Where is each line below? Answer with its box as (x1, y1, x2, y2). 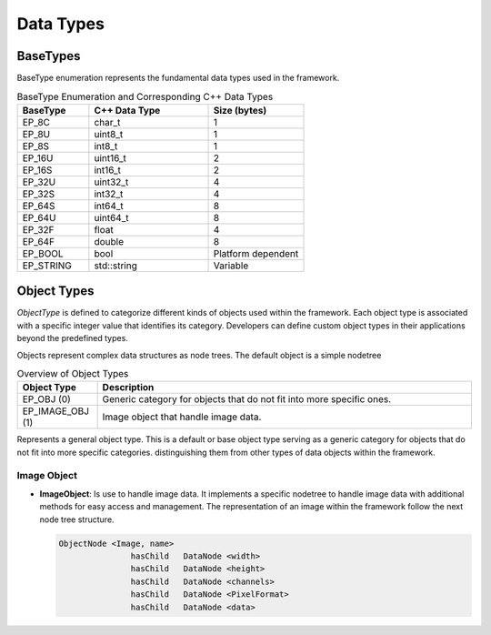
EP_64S (22, 199, 55, 212)
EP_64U (22, 211, 56, 224)
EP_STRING (22, 259, 72, 272)
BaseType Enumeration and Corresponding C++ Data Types (16, 90, 274, 103)
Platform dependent (213, 247, 299, 259)
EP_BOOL (22, 247, 64, 259)
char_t (94, 116, 121, 128)
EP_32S (22, 187, 55, 200)
